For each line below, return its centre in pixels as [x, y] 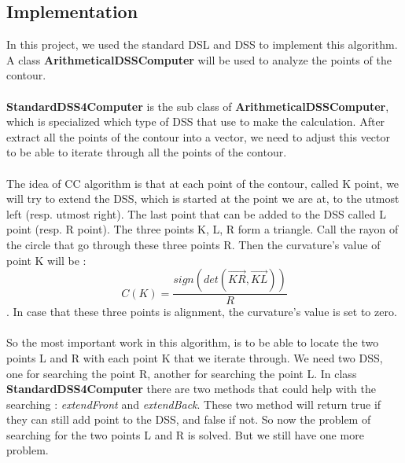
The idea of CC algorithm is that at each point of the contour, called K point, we [203, 183]
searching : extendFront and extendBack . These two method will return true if [194, 404]
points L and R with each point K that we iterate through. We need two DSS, [195, 357]
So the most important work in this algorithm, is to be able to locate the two [193, 342]
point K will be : [46, 260]
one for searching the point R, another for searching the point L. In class [182, 373]
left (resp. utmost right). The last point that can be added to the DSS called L [196, 213]
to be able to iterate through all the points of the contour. [147, 152]
